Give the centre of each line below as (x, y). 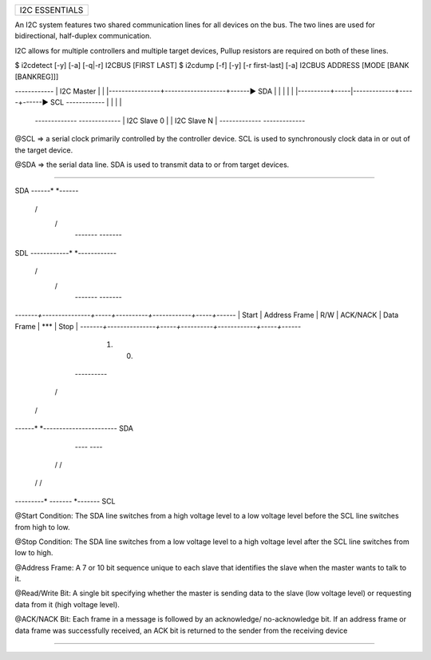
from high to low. (43, 527)
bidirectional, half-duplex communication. (83, 36)
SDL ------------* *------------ (66, 252)
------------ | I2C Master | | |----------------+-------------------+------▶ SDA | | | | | (154, 91)
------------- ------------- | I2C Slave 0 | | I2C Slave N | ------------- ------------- (170, 121)
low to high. (34, 553)
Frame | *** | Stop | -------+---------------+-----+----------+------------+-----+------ (158, 326)
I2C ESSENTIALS (51, 10)
